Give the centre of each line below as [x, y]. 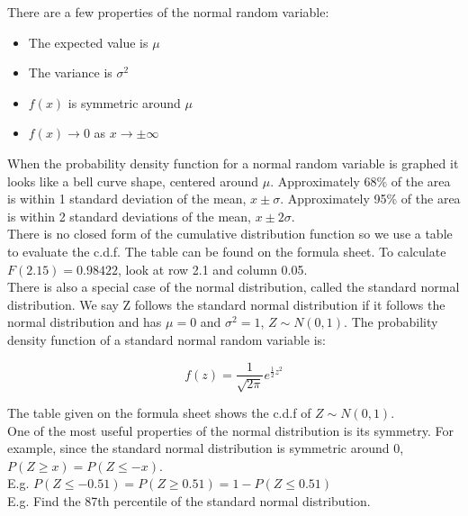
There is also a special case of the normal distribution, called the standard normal [234, 287]
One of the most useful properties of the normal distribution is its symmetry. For [231, 430]
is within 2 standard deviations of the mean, [129, 216]
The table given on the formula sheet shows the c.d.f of [159, 412]
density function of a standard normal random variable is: [166, 339]
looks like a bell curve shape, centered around [133, 181]
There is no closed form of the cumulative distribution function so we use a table [230, 234]
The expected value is [88, 42]
